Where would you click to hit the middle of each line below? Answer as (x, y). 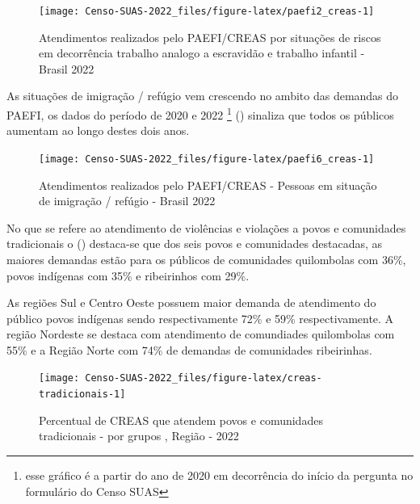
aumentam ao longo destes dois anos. (98, 130)
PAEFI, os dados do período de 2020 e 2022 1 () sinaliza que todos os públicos (200, 113)
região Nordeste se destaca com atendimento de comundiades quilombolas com (201, 334)
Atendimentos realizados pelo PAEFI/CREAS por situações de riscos (210, 37)
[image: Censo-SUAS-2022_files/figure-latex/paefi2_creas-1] (207, 11)
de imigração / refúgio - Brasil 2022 (127, 201)
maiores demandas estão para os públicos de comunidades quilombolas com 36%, (206, 259)
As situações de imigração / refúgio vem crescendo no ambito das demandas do (203, 96)
